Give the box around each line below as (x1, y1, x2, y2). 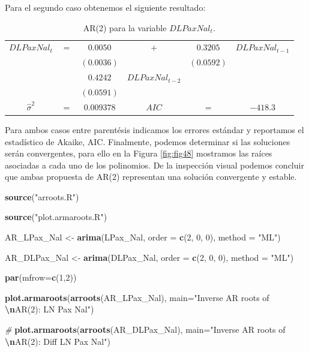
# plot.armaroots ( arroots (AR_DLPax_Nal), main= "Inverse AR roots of (5, 323, 286, 336)
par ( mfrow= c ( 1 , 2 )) (5, 271, 77, 284)
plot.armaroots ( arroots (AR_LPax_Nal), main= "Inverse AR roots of (5, 291, 269, 303)
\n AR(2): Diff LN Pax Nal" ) (5, 335, 110, 347)
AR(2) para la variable (83, 21, 167, 34)
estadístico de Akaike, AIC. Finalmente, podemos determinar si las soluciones (5, 135, 290, 148)
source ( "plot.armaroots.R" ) (5, 210, 107, 223)
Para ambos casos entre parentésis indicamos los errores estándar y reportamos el (5, 123, 304, 136)
